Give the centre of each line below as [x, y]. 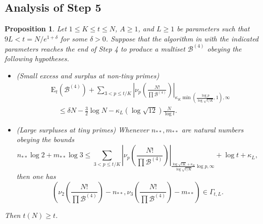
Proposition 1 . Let [36, 29]
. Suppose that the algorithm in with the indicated [182, 38]
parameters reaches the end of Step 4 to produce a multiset [95, 48]
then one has [36, 176]
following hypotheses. [37, 58]
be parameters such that [213, 29]
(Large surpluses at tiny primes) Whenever [83, 129]
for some [74, 38]
